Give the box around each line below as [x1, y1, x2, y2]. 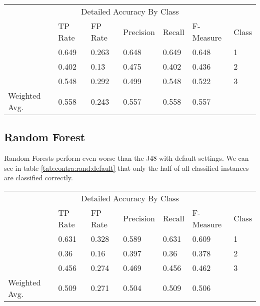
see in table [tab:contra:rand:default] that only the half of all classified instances [4, 162, 249, 173]
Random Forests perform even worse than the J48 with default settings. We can [4, 153, 249, 163]
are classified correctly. [4, 172, 73, 183]
